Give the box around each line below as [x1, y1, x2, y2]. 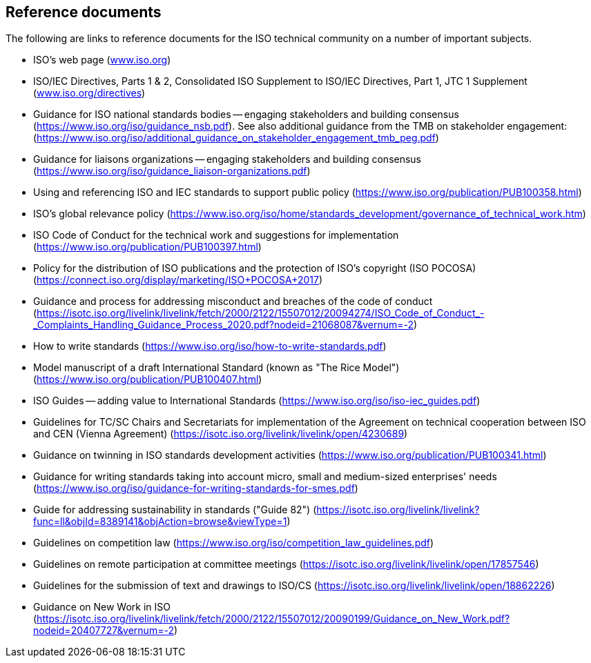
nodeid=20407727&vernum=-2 [33, 624, 174, 637]
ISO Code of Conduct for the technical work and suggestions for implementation [33, 229, 399, 241]
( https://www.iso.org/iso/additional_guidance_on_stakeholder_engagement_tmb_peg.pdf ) [33, 132, 439, 144]
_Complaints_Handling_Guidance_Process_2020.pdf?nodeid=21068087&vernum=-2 [33, 319, 414, 331]
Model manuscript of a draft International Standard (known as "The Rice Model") [33, 362, 400, 374]
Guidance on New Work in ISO [33, 601, 171, 613]
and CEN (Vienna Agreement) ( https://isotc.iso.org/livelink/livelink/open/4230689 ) [33, 428, 408, 440]
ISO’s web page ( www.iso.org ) [33, 54, 171, 66]
